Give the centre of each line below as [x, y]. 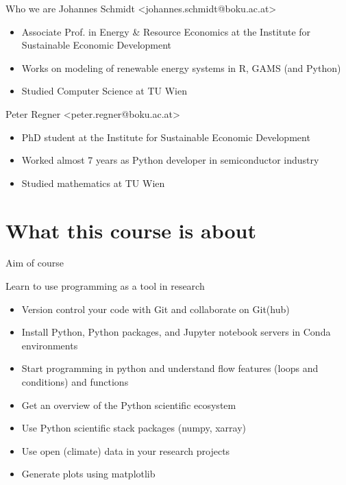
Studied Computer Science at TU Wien [104, 91]
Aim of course [35, 263]
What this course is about [131, 230]
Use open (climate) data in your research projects [126, 450]
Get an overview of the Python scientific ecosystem [129, 405]
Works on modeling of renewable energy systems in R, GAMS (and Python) [181, 67]
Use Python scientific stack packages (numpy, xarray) [134, 428]
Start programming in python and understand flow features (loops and [170, 368]
